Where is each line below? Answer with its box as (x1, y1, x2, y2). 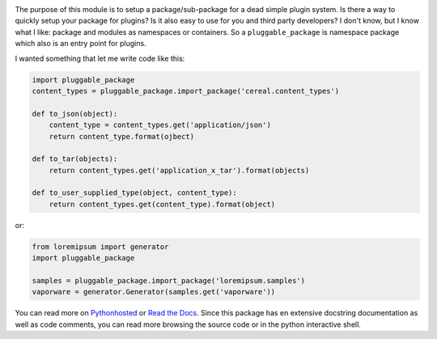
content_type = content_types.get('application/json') (49, 121, 271, 129)
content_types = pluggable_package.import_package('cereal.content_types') (32, 86, 340, 95)
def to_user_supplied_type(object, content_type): (32, 189, 238, 197)
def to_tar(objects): (32, 155, 118, 163)
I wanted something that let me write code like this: (15, 53, 185, 63)
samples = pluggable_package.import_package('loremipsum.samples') (32, 276, 306, 285)
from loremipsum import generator (32, 242, 169, 251)
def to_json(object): (32, 109, 118, 118)
